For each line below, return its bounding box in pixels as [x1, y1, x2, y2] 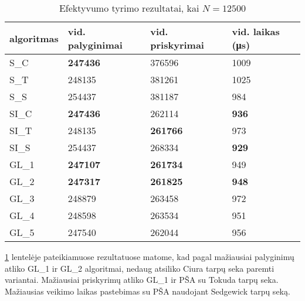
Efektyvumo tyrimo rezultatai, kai [59, 1, 199, 15]
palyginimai [67, 38, 123, 52]
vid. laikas [232, 25, 280, 38]
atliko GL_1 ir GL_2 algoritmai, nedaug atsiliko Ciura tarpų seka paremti [5, 262, 274, 274]
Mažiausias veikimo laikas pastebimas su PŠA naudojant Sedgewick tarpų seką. [5, 285, 290, 297]
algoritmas [9, 31, 59, 45]
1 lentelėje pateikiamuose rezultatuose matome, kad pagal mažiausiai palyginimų [5, 251, 294, 262]
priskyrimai [150, 38, 204, 52]
